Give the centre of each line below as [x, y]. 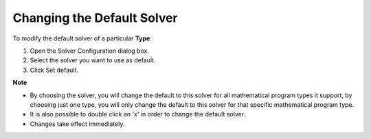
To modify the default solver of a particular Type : [82, 38]
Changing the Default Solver [95, 18]
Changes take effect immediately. [77, 124]
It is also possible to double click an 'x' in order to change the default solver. [138, 114]
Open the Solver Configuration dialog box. [89, 51]
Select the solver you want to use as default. [93, 60]
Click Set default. [54, 70]
